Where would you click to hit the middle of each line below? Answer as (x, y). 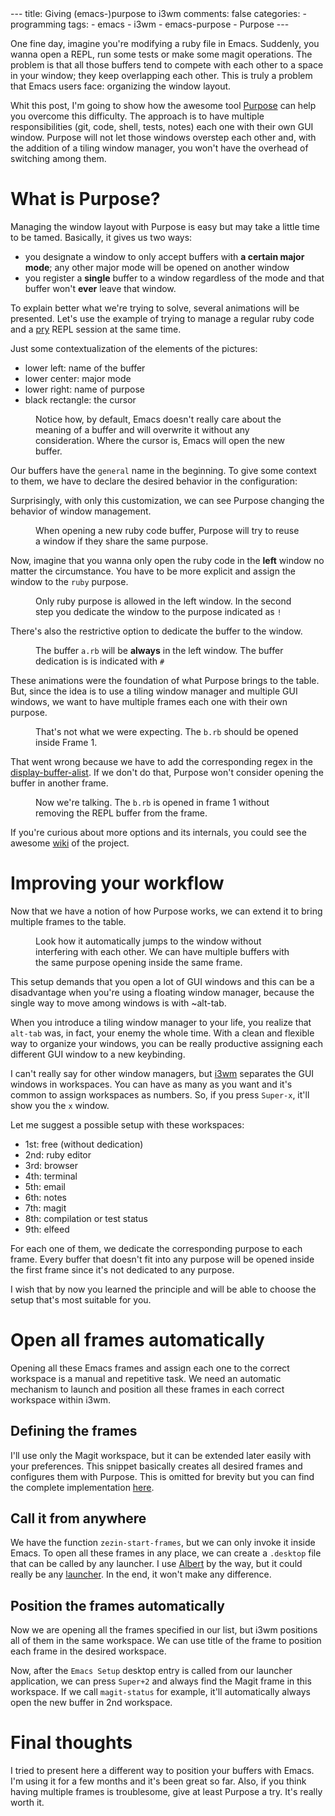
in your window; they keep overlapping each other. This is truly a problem (161, 75)
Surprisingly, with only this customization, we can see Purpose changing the (167, 500)
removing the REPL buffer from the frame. (121, 813)
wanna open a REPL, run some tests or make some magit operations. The (161, 54)
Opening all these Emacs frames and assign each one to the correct (150, 1368)
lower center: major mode (78, 378)
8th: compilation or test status (86, 1218)
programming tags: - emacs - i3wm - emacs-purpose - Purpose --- (150, 24)
